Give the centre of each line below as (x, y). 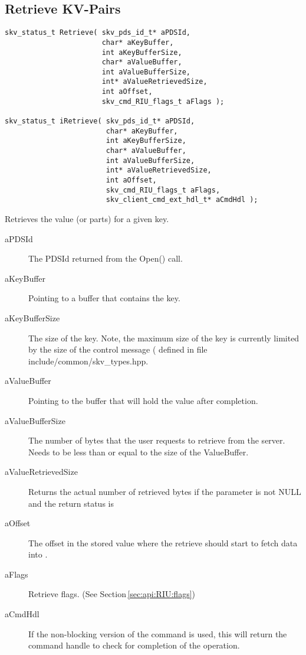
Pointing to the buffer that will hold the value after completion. (143, 400)
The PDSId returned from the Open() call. (106, 258)
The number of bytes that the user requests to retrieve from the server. (157, 440)
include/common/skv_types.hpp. (88, 361)
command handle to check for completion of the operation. (134, 645)
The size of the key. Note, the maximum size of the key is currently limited (164, 338)
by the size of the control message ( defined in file (118, 349)
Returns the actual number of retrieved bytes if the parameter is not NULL (165, 491)
